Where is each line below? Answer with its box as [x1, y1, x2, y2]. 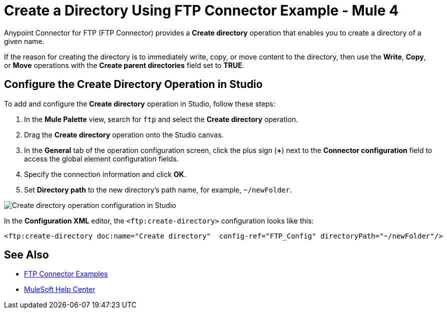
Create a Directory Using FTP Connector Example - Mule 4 [4, 2, 399, 19]
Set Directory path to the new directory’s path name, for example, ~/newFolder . [24, 185, 292, 194]
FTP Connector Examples [24, 269, 108, 278]
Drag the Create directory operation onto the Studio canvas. [24, 130, 224, 139]
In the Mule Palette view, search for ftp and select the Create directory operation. [24, 114, 298, 123]
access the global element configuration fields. [24, 154, 179, 163]
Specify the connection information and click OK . [24, 169, 186, 178]
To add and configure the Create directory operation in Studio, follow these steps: [4, 99, 276, 108]
